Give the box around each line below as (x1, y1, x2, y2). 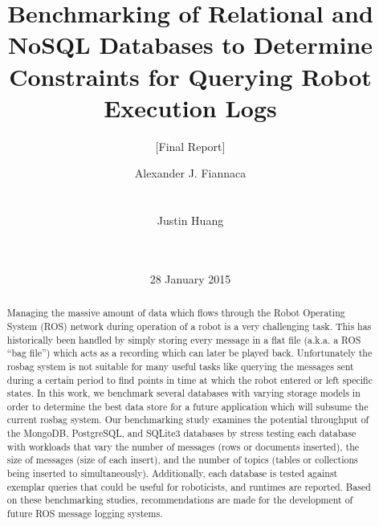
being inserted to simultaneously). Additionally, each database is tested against (6, 467, 338, 480)
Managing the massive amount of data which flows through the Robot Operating (6, 306, 345, 320)
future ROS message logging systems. (6, 507, 163, 520)
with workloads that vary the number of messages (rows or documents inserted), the (6, 439, 360, 453)
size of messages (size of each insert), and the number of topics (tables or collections (6, 453, 358, 467)
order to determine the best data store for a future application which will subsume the (6, 399, 369, 413)
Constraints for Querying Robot (9, 59, 372, 92)
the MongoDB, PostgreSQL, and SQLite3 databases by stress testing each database (6, 426, 357, 440)
